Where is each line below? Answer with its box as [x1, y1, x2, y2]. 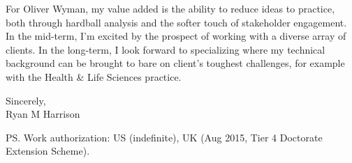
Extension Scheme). [6, 143, 90, 158]
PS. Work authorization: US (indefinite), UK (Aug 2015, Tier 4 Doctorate [6, 130, 323, 144]
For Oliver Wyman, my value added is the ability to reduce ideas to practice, [6, 1, 335, 15]
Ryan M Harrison [6, 107, 80, 121]
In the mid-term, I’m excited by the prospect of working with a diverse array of [6, 29, 346, 43]
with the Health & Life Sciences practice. [6, 69, 182, 84]
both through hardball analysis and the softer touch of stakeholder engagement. [6, 15, 347, 29]
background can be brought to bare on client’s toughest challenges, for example [6, 56, 345, 70]
